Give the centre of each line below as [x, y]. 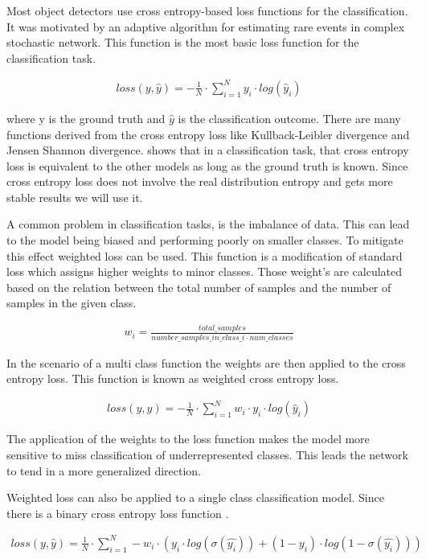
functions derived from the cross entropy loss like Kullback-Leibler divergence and [208, 134]
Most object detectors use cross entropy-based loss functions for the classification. [207, 10]
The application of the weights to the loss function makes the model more [188, 439]
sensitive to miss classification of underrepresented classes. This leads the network [207, 454]
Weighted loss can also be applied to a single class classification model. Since [195, 497]
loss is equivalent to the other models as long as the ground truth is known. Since [207, 165]
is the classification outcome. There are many [289, 118]
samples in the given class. [72, 303]
